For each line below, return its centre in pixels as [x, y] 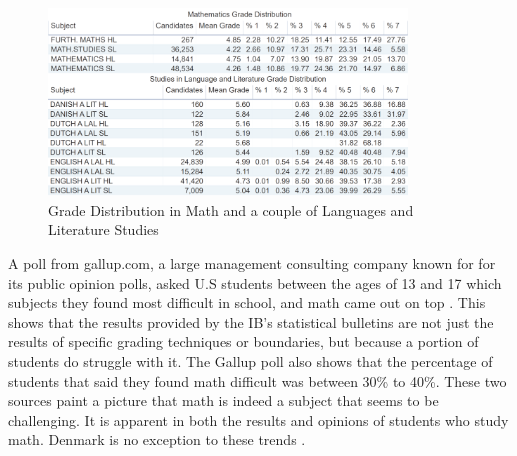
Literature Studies [103, 229]
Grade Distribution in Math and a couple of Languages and [231, 209]
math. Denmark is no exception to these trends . [157, 439]
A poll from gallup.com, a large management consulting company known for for [252, 263]
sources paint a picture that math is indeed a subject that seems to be [223, 400]
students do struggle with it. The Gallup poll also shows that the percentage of [250, 361]
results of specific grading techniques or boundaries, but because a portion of [243, 341]
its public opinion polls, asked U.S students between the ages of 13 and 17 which [255, 282]
